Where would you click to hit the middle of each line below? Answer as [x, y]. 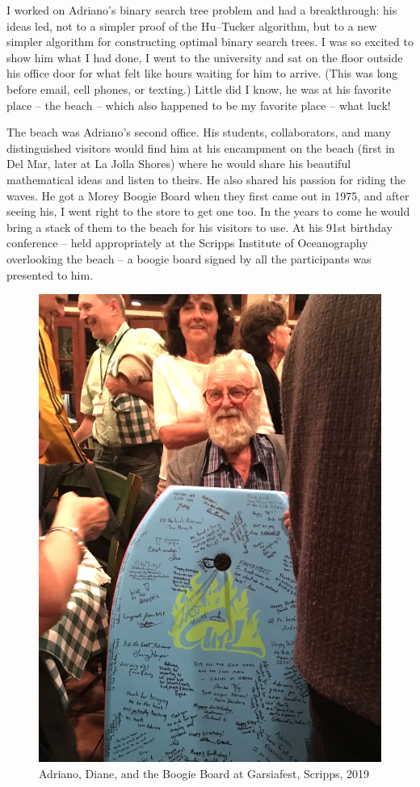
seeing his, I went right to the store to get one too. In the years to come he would [208, 211]
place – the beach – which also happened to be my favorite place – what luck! [199, 105]
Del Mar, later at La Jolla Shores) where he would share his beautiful [179, 164]
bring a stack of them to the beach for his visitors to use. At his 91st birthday [199, 227]
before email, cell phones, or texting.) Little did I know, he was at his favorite [199, 88]
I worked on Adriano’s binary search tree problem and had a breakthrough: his [202, 10]
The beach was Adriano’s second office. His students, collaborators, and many [199, 132]
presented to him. [50, 274]
